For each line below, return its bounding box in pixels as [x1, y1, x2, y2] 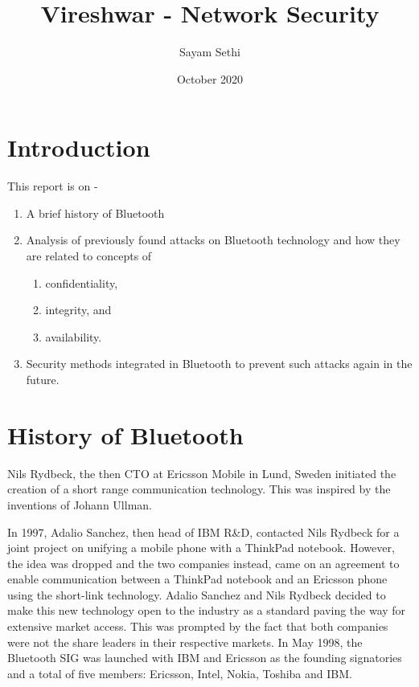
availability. [45, 328, 102, 345]
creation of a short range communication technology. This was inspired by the [7, 480, 391, 497]
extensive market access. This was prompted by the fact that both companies [7, 618, 388, 635]
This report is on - [7, 178, 98, 194]
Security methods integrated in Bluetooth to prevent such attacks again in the [26, 355, 413, 372]
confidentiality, [45, 274, 118, 291]
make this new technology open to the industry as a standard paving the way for [7, 602, 406, 619]
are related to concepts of [26, 247, 152, 264]
